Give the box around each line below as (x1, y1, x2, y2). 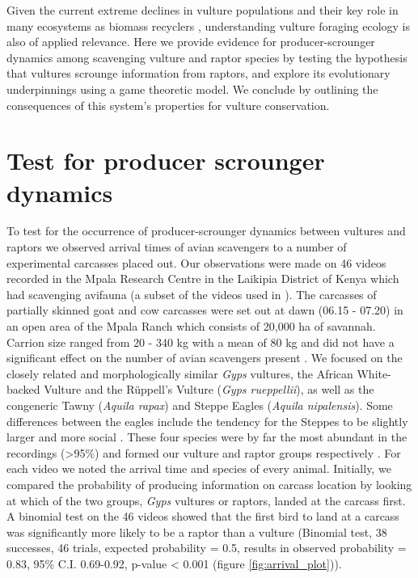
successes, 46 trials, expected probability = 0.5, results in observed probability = (6, 539, 407, 556)
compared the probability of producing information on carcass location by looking (6, 475, 412, 492)
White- (357, 365, 391, 382)
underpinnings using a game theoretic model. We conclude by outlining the (6, 80, 378, 97)
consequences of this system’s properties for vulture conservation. (6, 96, 330, 113)
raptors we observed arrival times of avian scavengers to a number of (6, 238, 347, 255)
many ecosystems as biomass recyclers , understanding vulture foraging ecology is (6, 17, 411, 34)
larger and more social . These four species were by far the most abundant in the (6, 428, 407, 445)
